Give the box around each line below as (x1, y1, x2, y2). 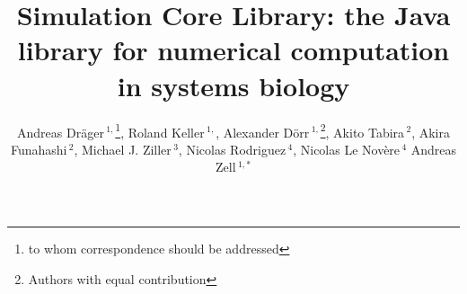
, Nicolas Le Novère (293, 139, 401, 158)
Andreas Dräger (17, 122, 104, 141)
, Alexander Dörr (216, 122, 310, 141)
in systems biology (117, 67, 350, 103)
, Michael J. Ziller (74, 139, 172, 158)
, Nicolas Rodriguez (178, 139, 286, 158)
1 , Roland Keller (115, 120, 205, 141)
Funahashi (10, 139, 67, 158)
